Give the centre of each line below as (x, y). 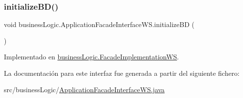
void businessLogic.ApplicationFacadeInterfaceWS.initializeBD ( (99, 24)
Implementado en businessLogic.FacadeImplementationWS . (91, 57)
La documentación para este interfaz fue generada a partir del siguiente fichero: (122, 73)
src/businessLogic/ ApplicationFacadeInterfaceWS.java (84, 89)
